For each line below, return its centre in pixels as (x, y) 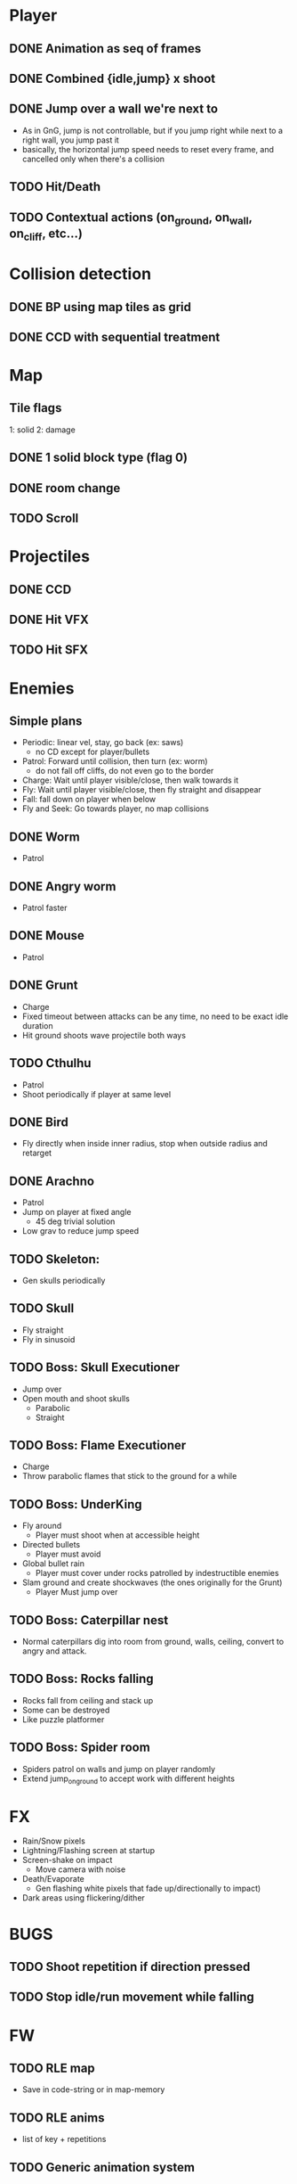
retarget (36, 1153)
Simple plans (46, 722)
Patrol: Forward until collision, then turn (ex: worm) (115, 761)
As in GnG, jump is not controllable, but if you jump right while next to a (152, 130)
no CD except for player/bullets (92, 752)
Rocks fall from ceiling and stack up (88, 1700)
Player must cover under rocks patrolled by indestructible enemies (157, 1573)
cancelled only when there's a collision (93, 159)
